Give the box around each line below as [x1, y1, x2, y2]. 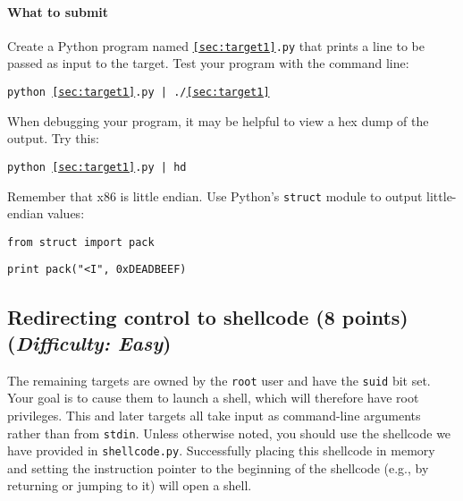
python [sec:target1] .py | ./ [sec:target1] [7, 86, 270, 99]
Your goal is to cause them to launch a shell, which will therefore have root [7, 388, 419, 407]
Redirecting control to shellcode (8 [7, 302, 335, 330]
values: [47, 204, 85, 223]
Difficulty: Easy [15, 328, 164, 356]
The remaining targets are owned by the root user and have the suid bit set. [7, 370, 431, 389]
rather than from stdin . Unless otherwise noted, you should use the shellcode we [7, 423, 451, 442]
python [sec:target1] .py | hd [7, 160, 187, 174]
